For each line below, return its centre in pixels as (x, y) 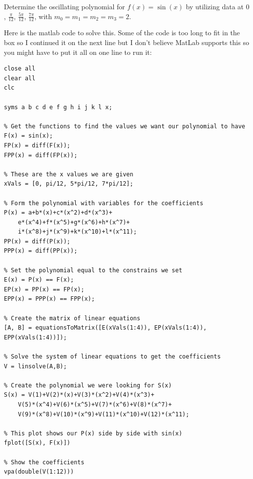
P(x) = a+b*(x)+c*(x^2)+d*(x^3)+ (58, 213)
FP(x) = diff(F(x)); (37, 145)
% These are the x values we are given (69, 174)
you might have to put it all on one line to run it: (78, 52)
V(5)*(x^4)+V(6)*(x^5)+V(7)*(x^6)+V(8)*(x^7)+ (95, 404)
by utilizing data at (215, 6)
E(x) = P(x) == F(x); (39, 280)
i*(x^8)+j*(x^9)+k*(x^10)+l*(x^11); (77, 232)
